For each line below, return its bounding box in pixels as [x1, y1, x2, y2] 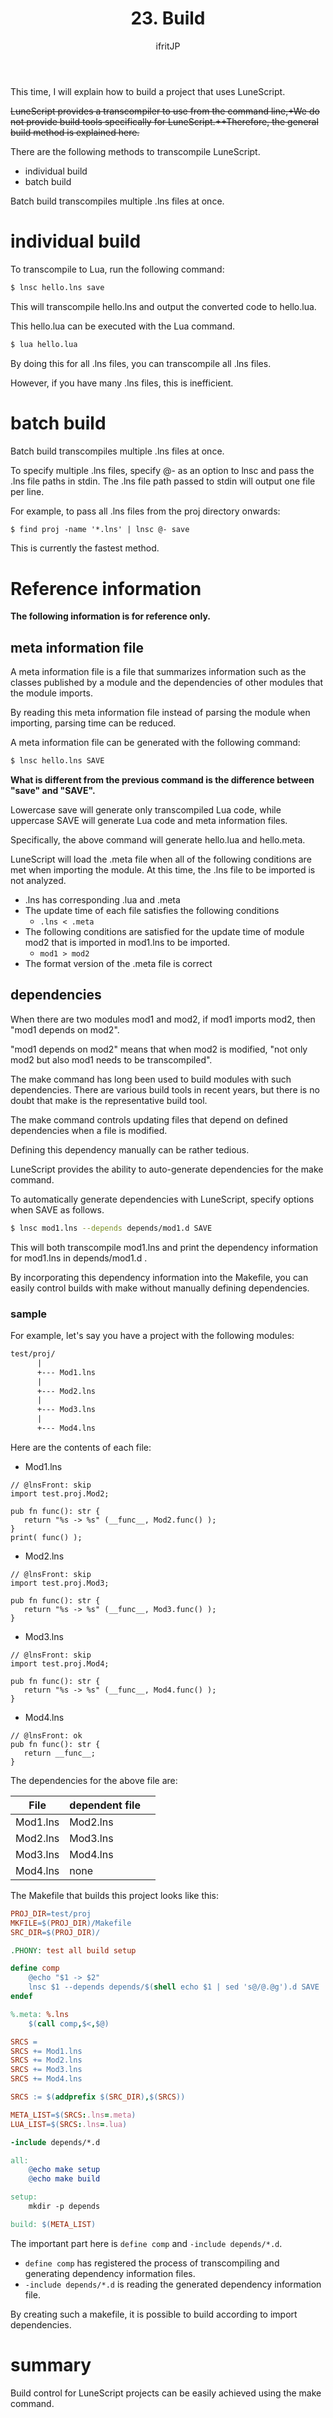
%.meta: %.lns [10, 2009, 70, 2019]
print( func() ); [10, 1532, 83, 1542]
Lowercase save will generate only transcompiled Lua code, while [10, 804, 282, 816]
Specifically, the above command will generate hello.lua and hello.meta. [10, 834, 306, 846]
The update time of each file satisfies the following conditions [24, 905, 280, 917]
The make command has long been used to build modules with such [10, 1073, 292, 1085]
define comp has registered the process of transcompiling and [24, 2257, 280, 2269]
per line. [10, 485, 45, 497]
